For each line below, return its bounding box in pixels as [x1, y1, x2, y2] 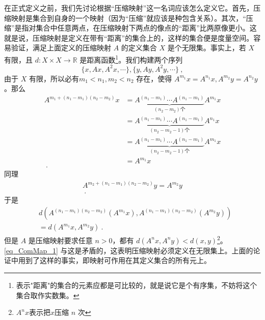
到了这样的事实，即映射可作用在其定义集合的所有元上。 [25, 255, 211, 266]
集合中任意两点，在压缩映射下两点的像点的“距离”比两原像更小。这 [36, 22, 257, 33]
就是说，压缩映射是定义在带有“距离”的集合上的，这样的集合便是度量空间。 [4, 32, 254, 43]
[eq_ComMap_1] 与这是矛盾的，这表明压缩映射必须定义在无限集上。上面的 [4, 245, 253, 255]
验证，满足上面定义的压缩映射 [11, 42, 111, 53]
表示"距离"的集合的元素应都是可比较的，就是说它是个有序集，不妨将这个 [16, 279, 257, 290]
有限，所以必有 [29, 73, 79, 83]
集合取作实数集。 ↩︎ [16, 289, 79, 300]
